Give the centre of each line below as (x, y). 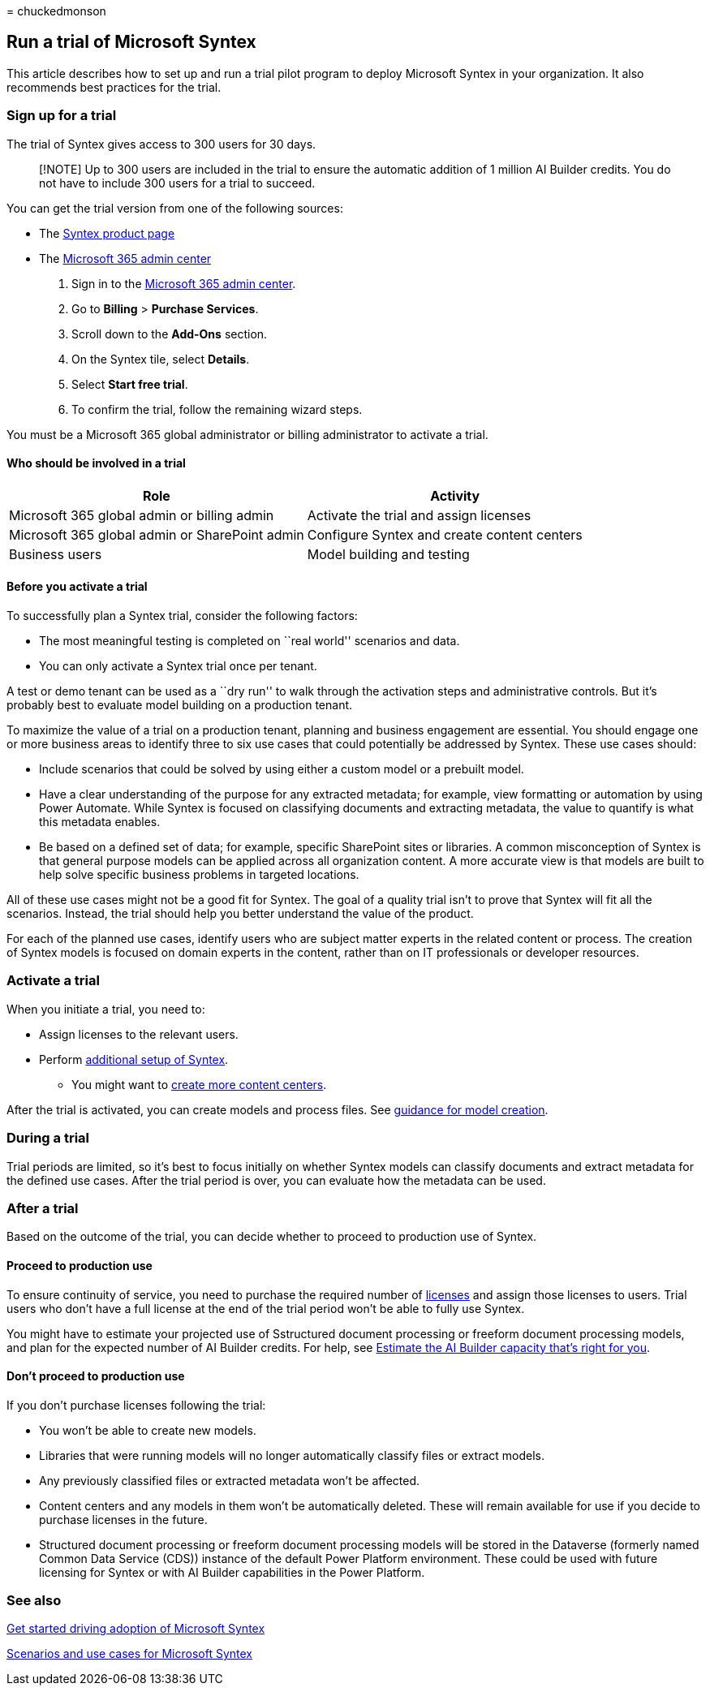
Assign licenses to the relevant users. (139, 1034)
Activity (455, 495)
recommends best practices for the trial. (114, 87)
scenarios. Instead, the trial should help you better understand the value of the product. (240, 914)
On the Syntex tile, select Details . (161, 359)
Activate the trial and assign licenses (419, 515)
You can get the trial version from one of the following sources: (175, 208)
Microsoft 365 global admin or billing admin (142, 515)
